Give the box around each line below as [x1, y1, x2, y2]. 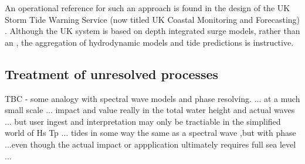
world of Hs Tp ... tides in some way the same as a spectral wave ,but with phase [5, 127, 296, 139]
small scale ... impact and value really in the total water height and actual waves [5, 104, 295, 116]
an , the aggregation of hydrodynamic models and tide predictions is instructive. [5, 36, 294, 48]
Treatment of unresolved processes [5, 64, 219, 83]
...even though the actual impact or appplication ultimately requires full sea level [5, 138, 296, 150]
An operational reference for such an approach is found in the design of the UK [5, 2, 290, 13]
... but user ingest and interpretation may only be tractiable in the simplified [5, 115, 281, 127]
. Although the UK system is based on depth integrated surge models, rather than [5, 25, 300, 37]
